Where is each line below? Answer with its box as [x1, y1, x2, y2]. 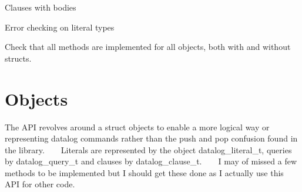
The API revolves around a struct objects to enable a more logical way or [5, 120, 270, 133]
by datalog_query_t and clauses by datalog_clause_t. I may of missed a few [5, 155, 297, 167]
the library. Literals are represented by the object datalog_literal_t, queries [5, 143, 292, 156]
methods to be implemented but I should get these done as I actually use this [5, 166, 284, 178]
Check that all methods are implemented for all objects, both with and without [5, 41, 291, 53]
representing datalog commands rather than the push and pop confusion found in [5, 132, 298, 144]
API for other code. [5, 178, 75, 190]
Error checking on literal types [5, 21, 115, 33]
